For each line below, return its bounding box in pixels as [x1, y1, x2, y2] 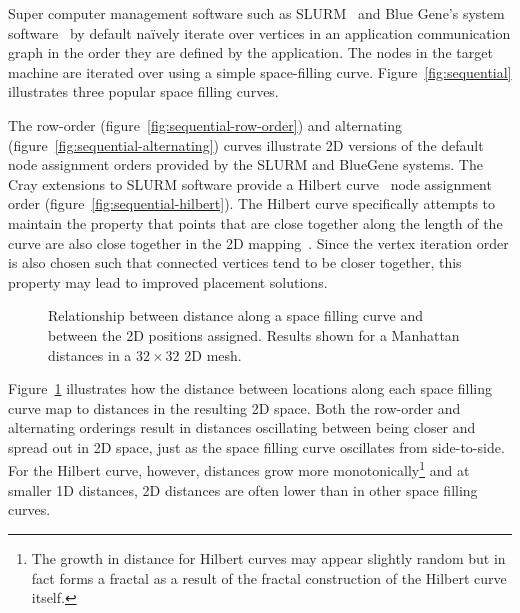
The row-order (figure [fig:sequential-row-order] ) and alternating [8, 114, 403, 135]
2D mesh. [184, 344, 242, 365]
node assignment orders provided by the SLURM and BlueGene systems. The [8, 154, 483, 175]
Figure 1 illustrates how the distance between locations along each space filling [8, 378, 493, 399]
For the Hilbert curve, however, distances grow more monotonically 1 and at [8, 457, 470, 481]
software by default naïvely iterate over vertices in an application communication [8, 22, 511, 43]
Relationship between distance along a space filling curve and [48, 305, 423, 326]
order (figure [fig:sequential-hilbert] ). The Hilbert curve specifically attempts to [8, 193, 496, 214]
